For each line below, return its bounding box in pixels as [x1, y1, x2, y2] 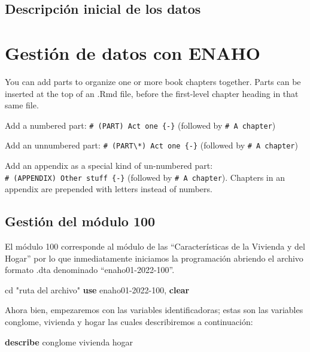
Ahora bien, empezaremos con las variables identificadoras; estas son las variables [5, 304, 303, 316]
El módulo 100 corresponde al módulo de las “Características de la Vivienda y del [5, 240, 305, 253]
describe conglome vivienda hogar [5, 335, 133, 348]
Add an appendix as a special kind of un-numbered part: [5, 159, 213, 171]
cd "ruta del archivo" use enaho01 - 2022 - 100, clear [5, 283, 190, 296]
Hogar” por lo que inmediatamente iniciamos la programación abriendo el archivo [5, 251, 303, 264]
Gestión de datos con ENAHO [5, 40, 261, 65]
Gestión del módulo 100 [5, 212, 156, 230]
